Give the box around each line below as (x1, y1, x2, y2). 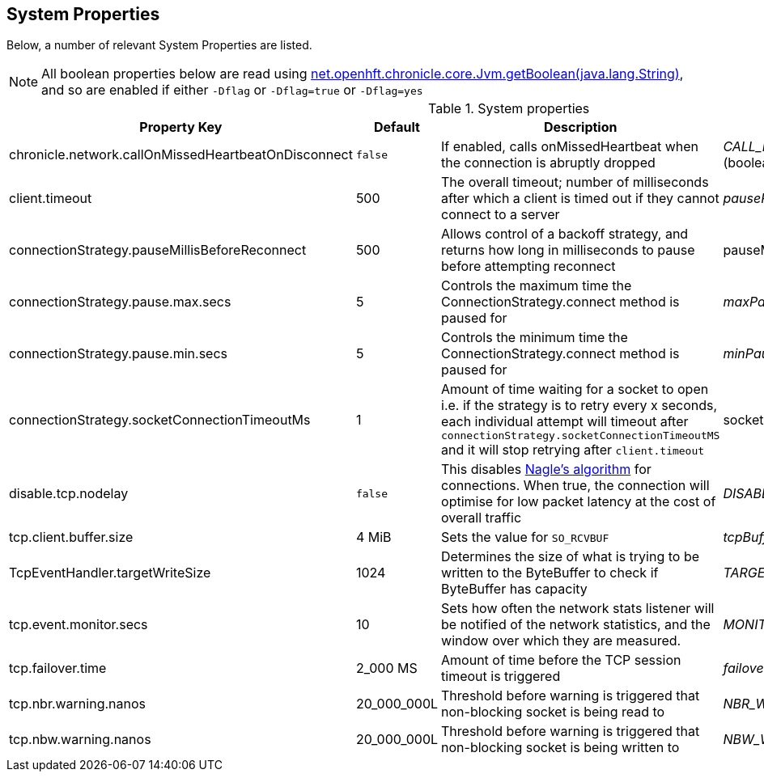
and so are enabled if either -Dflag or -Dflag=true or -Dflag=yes (41, 82, 423, 99)
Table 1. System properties (428, 100, 590, 117)
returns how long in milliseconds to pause (441, 242, 695, 259)
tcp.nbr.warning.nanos (9, 696, 146, 712)
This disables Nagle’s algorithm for (441, 461, 652, 478)
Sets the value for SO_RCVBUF (441, 529, 609, 546)
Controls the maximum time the (441, 277, 632, 294)
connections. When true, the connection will (441, 477, 710, 494)
